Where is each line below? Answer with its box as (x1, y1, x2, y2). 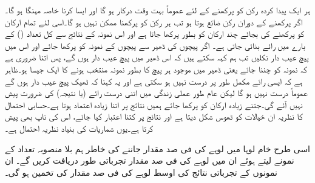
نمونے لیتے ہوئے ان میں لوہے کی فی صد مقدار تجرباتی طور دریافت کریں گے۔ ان (5, 154, 294, 167)
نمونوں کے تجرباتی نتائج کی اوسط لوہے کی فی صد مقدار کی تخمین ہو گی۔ (5, 165, 278, 178)
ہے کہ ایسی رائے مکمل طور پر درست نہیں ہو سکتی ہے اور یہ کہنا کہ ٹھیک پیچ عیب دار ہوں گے (5, 74, 303, 87)
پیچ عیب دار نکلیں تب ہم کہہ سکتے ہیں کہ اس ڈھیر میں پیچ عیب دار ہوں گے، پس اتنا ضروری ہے (5, 51, 309, 63)
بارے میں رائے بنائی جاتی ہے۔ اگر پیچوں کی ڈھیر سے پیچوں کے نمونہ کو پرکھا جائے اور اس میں (5, 39, 305, 51)
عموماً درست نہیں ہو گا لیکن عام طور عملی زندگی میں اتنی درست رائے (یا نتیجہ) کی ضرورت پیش (5, 86, 308, 99)
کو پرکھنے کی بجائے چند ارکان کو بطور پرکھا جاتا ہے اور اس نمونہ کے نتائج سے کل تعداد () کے (5, 27, 305, 40)
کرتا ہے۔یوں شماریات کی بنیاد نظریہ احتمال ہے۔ (5, 121, 154, 134)
